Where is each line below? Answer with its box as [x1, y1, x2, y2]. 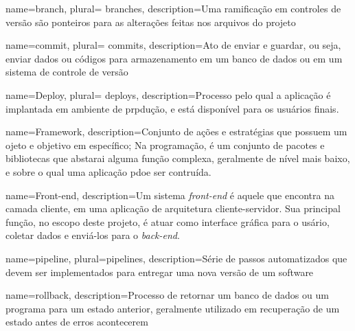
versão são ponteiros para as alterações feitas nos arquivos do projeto [5, 14, 296, 29]
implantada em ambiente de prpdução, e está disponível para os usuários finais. [5, 101, 339, 115]
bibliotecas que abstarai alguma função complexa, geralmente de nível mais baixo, [5, 151, 350, 165]
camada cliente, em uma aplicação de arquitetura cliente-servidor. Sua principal [5, 201, 341, 216]
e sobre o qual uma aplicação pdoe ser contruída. [5, 164, 211, 179]
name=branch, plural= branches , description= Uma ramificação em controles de [5, 1, 341, 15]
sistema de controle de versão [5, 65, 128, 79]
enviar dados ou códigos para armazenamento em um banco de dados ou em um [5, 51, 343, 65]
